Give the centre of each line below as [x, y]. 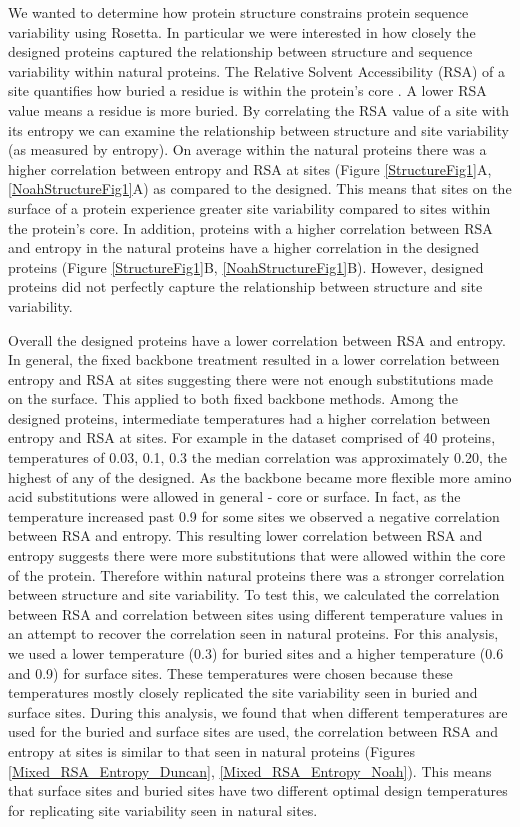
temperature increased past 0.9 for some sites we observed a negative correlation [254, 515]
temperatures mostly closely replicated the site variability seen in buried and [243, 692]
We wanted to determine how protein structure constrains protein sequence [238, 12]
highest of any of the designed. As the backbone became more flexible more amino [260, 476]
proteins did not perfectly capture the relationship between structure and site [245, 286]
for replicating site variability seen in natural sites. [163, 809]
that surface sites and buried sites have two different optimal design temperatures [258, 790]
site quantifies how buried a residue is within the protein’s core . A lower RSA [247, 90]
